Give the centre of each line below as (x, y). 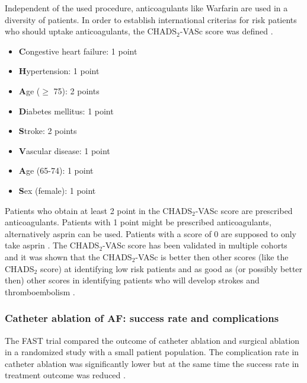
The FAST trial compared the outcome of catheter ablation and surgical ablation (152, 340)
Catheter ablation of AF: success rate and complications (142, 318)
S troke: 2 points (48, 131)
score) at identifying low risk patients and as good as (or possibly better (171, 268)
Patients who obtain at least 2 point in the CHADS (98, 210)
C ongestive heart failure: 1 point (78, 51)
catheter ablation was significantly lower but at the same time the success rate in (152, 363)
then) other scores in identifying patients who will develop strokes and (132, 280)
